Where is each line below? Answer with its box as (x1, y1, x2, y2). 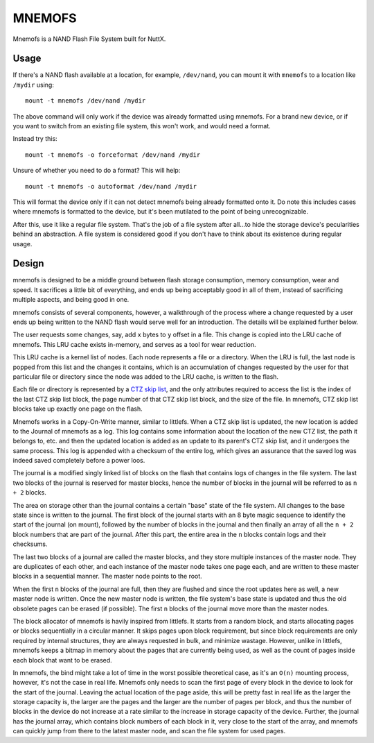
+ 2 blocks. (12, 488, 46, 497)
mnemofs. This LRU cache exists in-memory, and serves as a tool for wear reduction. (12, 340, 256, 348)
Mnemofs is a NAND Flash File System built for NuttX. (12, 35, 166, 43)
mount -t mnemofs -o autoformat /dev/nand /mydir (25, 182, 197, 190)
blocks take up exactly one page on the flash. (12, 404, 143, 413)
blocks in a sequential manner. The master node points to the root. (12, 572, 202, 581)
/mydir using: (12, 80, 55, 89)
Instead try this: (12, 135, 58, 143)
